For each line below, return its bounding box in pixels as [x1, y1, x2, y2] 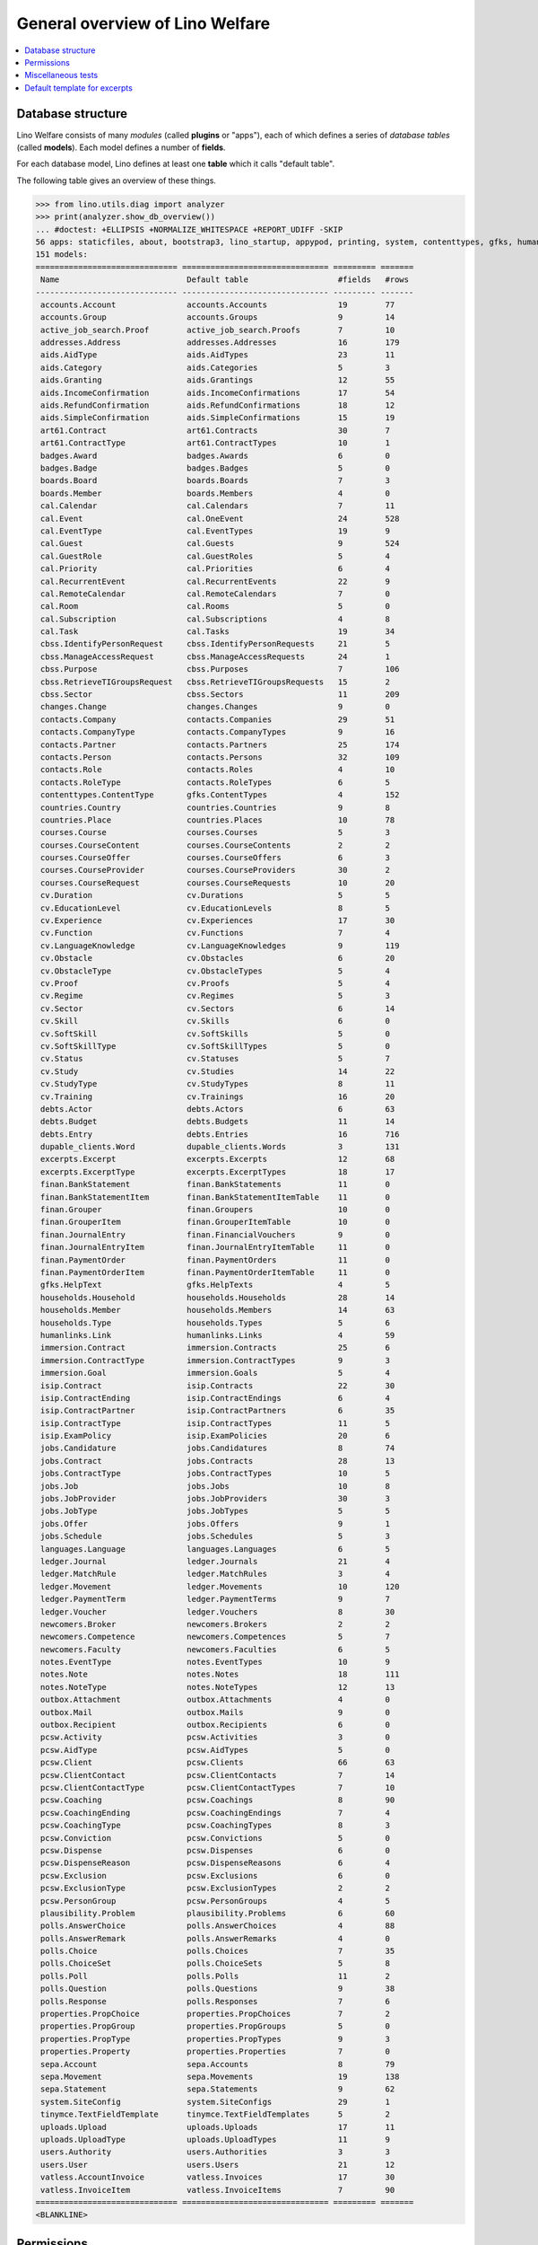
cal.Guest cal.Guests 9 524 [40, 539, 400, 549]
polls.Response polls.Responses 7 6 [40, 1996, 390, 2006]
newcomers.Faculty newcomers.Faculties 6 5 [40, 1644, 390, 1654]
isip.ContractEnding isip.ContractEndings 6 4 [40, 1393, 390, 1403]
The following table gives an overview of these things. [16, 175, 217, 186]
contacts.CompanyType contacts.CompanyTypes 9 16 [40, 727, 395, 737]
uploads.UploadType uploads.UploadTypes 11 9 [40, 2134, 390, 2144]
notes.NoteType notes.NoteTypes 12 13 [40, 1682, 395, 1692]
